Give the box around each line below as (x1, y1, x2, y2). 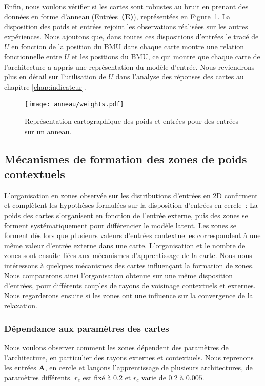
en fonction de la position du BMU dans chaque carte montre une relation (11, 41, 244, 52)
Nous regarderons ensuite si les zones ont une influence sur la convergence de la (4, 290, 253, 301)
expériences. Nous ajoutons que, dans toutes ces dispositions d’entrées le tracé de (4, 31, 259, 41)
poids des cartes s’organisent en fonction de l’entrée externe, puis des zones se (4, 209, 248, 220)
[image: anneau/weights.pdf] (25, 101, 124, 109)
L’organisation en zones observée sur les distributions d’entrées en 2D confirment (4, 189, 258, 200)
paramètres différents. (4, 372, 72, 382)
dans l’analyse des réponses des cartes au (115, 71, 244, 82)
